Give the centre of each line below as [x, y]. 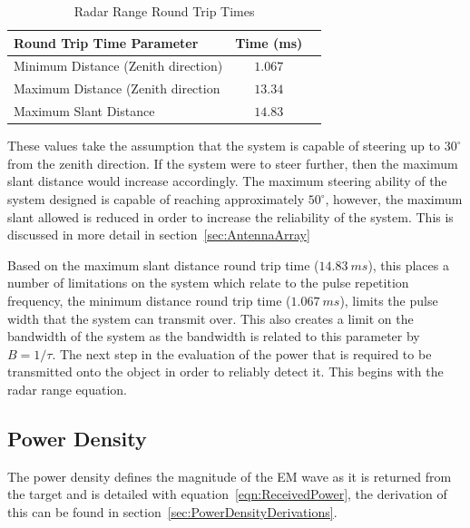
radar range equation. [67, 389]
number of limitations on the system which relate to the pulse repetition [208, 283]
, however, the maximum [394, 199]
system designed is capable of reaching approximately [156, 199]
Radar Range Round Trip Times [164, 11]
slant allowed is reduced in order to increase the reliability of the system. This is [230, 216]
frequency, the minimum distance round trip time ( [149, 300]
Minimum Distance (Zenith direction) [118, 66]
